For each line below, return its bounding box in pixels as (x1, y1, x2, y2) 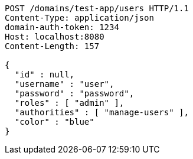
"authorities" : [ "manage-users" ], (14, 108, 189, 117)
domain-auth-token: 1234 (5, 22, 119, 32)
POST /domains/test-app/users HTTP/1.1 (5, 4, 189, 13)
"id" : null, (14, 70, 75, 79)
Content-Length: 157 (5, 41, 100, 51)
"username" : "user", (14, 79, 115, 89)
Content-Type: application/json (5, 13, 154, 22)
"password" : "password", (14, 89, 135, 98)
